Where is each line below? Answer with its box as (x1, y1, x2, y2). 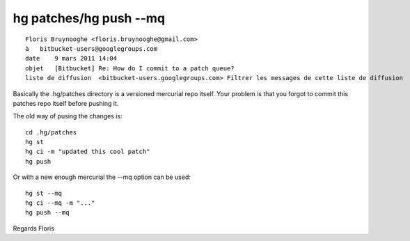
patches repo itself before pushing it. (13, 99, 119, 107)
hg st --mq (25, 189, 63, 197)
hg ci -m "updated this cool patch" (25, 148, 150, 156)
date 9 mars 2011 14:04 (25, 54, 118, 63)
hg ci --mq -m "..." (25, 199, 95, 207)
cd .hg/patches (25, 128, 77, 136)
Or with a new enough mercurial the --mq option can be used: (13, 173, 191, 181)
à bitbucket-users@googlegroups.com (25, 45, 158, 52)
